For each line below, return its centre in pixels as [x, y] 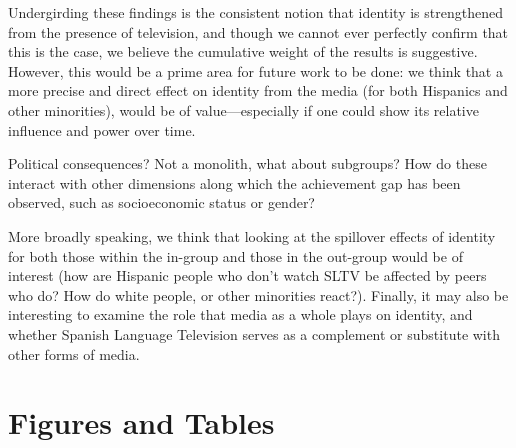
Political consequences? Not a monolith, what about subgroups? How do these [247, 163]
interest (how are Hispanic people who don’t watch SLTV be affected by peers [247, 275]
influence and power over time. [102, 129]
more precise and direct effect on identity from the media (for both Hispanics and [258, 90]
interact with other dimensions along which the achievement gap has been [234, 182]
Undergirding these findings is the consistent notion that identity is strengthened [255, 12]
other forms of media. [74, 353]
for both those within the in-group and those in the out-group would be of [235, 255]
